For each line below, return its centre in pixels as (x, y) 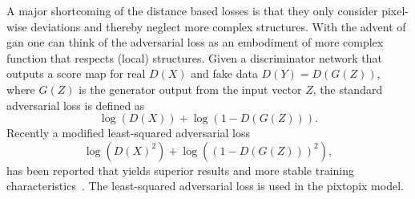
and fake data (224, 73)
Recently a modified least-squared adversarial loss (129, 133)
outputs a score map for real (76, 73)
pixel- (395, 10)
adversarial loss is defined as (76, 105)
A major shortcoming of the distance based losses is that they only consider (192, 10)
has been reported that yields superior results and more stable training (180, 170)
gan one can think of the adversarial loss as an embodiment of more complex (195, 42)
